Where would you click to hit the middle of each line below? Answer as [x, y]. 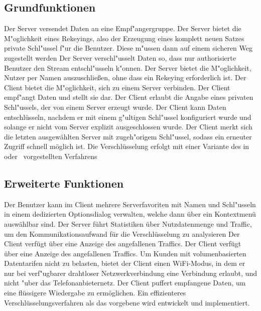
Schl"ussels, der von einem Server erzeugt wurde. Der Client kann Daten [115, 107]
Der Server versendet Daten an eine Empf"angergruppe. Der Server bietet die [123, 28]
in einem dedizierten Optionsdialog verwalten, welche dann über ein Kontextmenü [130, 214]
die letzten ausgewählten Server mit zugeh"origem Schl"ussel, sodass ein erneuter [128, 136]
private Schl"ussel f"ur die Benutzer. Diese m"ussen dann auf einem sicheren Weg [128, 48]
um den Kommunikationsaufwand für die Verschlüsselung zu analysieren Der [122, 234]
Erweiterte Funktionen [64, 183]
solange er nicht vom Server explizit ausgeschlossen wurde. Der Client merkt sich [128, 127]
